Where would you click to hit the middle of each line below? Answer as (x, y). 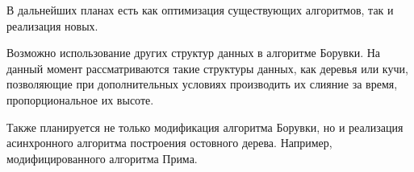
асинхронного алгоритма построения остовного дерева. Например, (169, 143)
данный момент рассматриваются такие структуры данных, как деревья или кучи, (207, 68)
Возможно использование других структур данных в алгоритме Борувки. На (194, 53)
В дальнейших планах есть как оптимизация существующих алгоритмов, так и (200, 10)
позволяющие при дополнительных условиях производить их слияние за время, (202, 84)
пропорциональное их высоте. (80, 99)
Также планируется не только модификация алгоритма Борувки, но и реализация (205, 127)
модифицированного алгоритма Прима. (102, 158)
